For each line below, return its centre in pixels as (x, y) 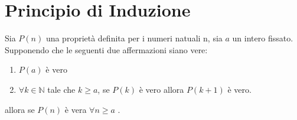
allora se (20, 109)
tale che (61, 89)
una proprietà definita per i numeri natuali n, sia (134, 38)
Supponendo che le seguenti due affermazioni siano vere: (106, 49)
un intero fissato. (263, 38)
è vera (76, 109)
